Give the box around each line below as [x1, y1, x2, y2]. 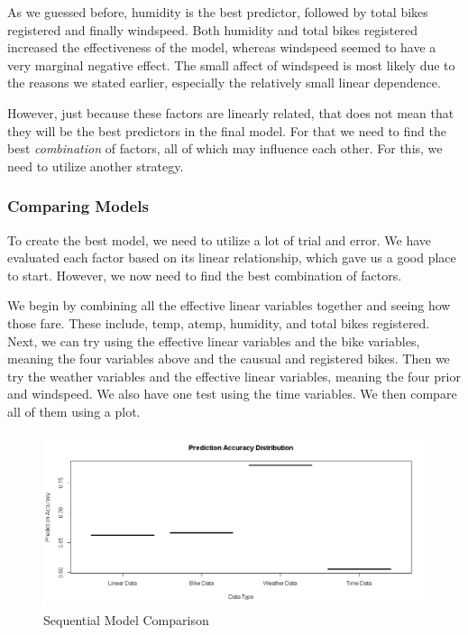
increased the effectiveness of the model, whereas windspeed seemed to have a [7, 38, 436, 57]
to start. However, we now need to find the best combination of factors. [7, 265, 402, 284]
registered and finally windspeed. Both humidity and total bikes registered [7, 20, 418, 39]
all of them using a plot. [7, 401, 141, 420]
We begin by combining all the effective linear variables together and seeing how [7, 296, 451, 315]
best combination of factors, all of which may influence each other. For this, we [7, 139, 443, 158]
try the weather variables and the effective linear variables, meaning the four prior [7, 366, 461, 385]
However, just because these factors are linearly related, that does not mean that [7, 103, 454, 122]
